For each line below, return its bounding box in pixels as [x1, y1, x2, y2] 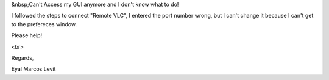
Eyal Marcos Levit [11, 65, 56, 73]
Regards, [11, 54, 34, 61]
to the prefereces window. [11, 20, 77, 27]
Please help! [11, 32, 43, 39]
